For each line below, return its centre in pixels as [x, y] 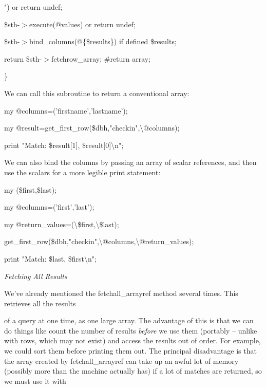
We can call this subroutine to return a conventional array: [97, 93]
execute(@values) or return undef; [82, 24]
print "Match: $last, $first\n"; [50, 258]
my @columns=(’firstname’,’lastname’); [66, 110]
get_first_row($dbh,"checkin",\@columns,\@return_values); [99, 241]
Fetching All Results [36, 276]
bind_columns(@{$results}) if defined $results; [103, 41]
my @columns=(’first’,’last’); [49, 207]
